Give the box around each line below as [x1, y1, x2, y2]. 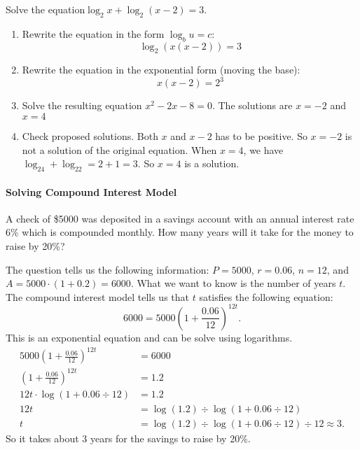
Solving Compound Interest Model [6, 184, 177, 199]
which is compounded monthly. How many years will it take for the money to [22, 225, 354, 239]
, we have [243, 142, 284, 157]
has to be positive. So [215, 129, 307, 143]
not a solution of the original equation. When [22, 142, 217, 157]
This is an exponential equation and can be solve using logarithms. [6, 330, 293, 344]
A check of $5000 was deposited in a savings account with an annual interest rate [6, 211, 354, 225]
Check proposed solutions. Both [22, 129, 158, 143]
